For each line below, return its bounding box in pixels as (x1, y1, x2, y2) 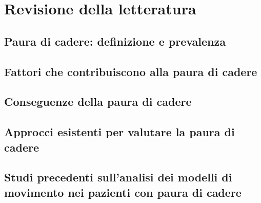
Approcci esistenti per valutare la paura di (4, 124, 235, 140)
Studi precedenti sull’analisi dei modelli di (4, 169, 232, 185)
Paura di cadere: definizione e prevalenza (4, 33, 226, 49)
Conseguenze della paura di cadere (4, 94, 192, 109)
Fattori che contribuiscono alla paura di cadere (4, 63, 257, 79)
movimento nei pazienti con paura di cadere (4, 184, 242, 200)
